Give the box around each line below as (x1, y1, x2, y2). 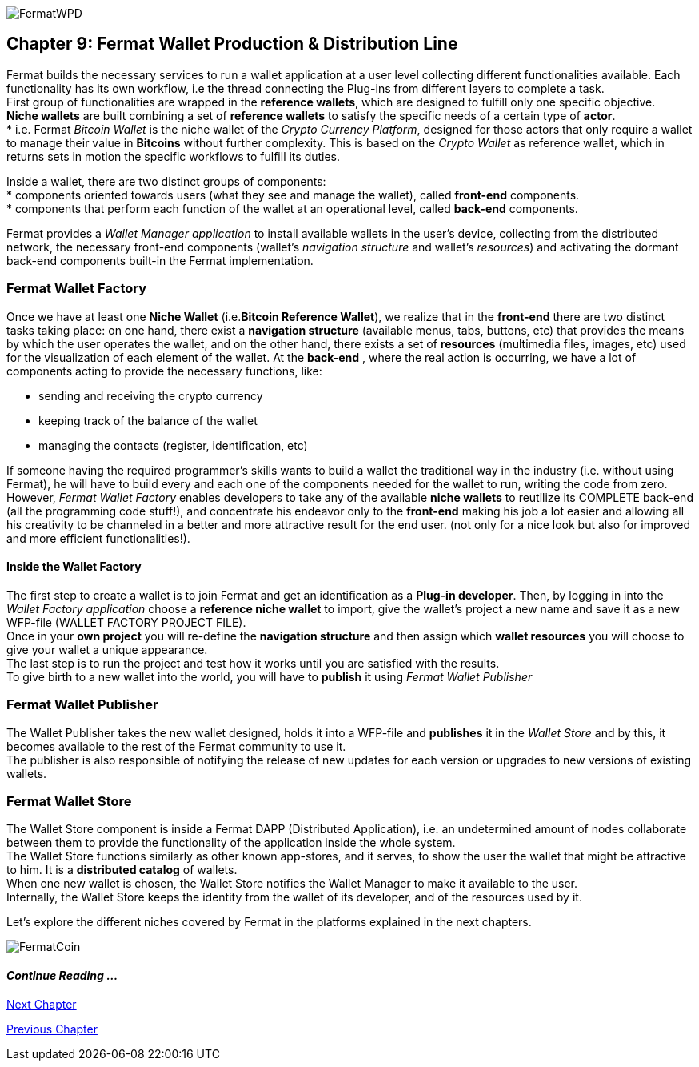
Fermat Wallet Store (6, 792, 132, 809)
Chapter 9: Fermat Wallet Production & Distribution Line (6, 34, 458, 54)
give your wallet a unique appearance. (6, 642, 208, 656)
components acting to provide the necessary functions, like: (6, 363, 322, 378)
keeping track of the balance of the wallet (38, 413, 258, 427)
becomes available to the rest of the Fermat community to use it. (6, 739, 346, 753)
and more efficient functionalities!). (6, 531, 190, 545)
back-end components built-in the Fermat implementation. (6, 253, 314, 267)
